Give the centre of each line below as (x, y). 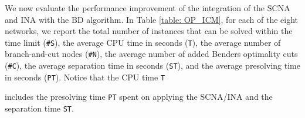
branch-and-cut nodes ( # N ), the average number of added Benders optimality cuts (151, 54)
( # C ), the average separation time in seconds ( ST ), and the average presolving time (152, 65)
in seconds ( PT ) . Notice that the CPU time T (85, 77)
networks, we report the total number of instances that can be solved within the (149, 31)
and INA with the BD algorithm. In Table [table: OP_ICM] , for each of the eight (152, 19)
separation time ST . (39, 108)
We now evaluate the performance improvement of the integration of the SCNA (148, 8)
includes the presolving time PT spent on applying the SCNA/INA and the (139, 97)
